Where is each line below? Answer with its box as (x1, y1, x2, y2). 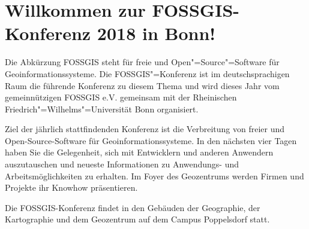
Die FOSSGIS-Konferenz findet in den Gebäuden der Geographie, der (5, 201, 260, 213)
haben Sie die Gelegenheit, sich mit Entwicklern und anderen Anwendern (5, 146, 274, 158)
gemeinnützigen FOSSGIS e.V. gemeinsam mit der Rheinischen (5, 91, 237, 103)
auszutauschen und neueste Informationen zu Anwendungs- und (5, 158, 239, 170)
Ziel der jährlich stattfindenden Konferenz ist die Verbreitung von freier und (5, 123, 284, 135)
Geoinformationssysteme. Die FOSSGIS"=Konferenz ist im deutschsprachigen (5, 67, 290, 80)
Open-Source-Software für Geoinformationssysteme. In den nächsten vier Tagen (5, 134, 297, 146)
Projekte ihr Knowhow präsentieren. (5, 181, 138, 194)
